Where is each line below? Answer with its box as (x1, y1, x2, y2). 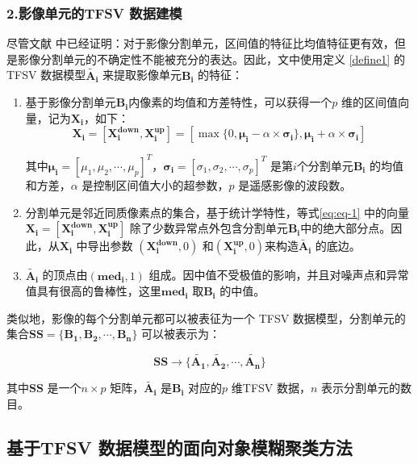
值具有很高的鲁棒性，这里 (25, 282, 161, 299)
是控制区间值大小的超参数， (82, 176, 229, 193)
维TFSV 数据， (231, 379, 311, 396)
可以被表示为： (141, 325, 221, 342)
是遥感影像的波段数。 (238, 176, 352, 193)
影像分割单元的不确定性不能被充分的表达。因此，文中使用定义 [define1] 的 (17, 50, 405, 67)
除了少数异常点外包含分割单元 (129, 219, 288, 236)
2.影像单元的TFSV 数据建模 (6, 2, 182, 23)
